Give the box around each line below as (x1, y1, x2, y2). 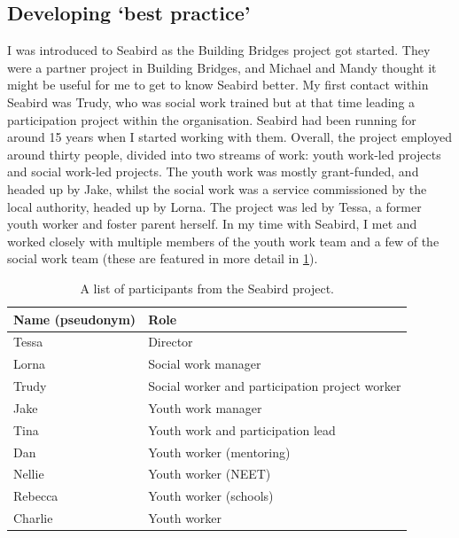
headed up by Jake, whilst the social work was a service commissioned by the (7, 179, 427, 198)
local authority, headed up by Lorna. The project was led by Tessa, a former (7, 197, 422, 215)
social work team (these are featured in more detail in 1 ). (7, 249, 318, 268)
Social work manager (148, 355, 261, 373)
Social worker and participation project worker (148, 377, 401, 395)
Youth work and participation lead (148, 420, 336, 439)
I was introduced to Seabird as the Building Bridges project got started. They (7, 41, 431, 59)
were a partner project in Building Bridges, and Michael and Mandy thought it (7, 58, 437, 76)
